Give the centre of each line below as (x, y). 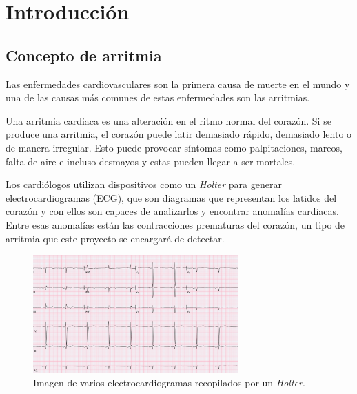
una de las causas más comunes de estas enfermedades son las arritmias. (158, 97)
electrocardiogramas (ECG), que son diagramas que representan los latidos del (171, 197)
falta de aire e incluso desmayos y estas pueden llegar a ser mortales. (151, 161)
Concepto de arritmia (84, 55)
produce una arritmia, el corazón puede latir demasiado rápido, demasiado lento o (179, 134)
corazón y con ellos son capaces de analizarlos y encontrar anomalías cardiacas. (172, 211)
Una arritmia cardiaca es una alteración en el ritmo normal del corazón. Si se (169, 120)
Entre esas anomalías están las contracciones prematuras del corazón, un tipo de (175, 224)
